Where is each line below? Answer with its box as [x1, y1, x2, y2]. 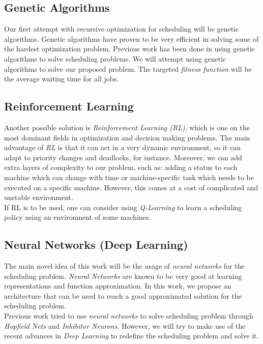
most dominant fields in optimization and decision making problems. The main [4, 132, 250, 142]
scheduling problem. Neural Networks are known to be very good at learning [4, 270, 242, 281]
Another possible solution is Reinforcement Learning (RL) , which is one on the [4, 122, 250, 132]
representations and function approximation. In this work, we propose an [4, 280, 231, 291]
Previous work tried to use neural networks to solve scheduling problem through [4, 310, 253, 321]
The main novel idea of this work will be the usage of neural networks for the [4, 261, 245, 271]
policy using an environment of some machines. [4, 212, 151, 222]
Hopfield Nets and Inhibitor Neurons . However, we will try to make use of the [4, 320, 246, 331]
